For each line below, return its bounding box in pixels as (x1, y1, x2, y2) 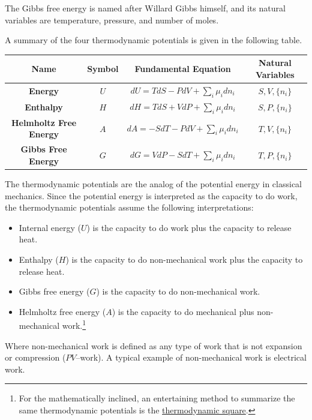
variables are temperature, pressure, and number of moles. (5, 13, 219, 26)
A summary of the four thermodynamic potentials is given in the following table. (5, 34, 302, 46)
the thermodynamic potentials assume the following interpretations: (5, 201, 254, 214)
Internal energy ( (19, 221, 81, 233)
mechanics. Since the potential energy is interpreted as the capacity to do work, (5, 189, 298, 202)
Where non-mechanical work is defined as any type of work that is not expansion (5, 339, 302, 352)
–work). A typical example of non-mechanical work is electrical (76, 351, 307, 364)
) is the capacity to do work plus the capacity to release (86, 221, 292, 233)
